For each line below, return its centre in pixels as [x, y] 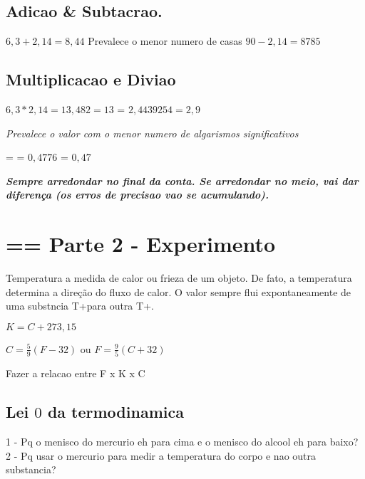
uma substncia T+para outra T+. [80, 306]
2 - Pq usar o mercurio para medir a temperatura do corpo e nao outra [161, 455]
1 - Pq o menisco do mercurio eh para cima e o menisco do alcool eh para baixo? [182, 441]
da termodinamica [115, 412]
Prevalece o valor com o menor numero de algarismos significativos [152, 133]
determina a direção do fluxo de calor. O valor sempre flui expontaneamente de [179, 291]
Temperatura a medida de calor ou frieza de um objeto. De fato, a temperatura [179, 278]
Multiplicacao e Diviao [91, 79]
